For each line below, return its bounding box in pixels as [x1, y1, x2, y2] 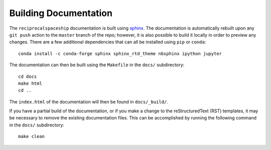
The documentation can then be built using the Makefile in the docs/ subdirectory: [9, 62, 185, 68]
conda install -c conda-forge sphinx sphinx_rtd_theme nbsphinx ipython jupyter [18, 51, 222, 56]
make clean [18, 133, 45, 139]
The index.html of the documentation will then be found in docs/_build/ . [9, 98, 168, 105]
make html [18, 80, 42, 86]
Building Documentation [9, 8, 113, 19]
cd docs [18, 73, 37, 79]
